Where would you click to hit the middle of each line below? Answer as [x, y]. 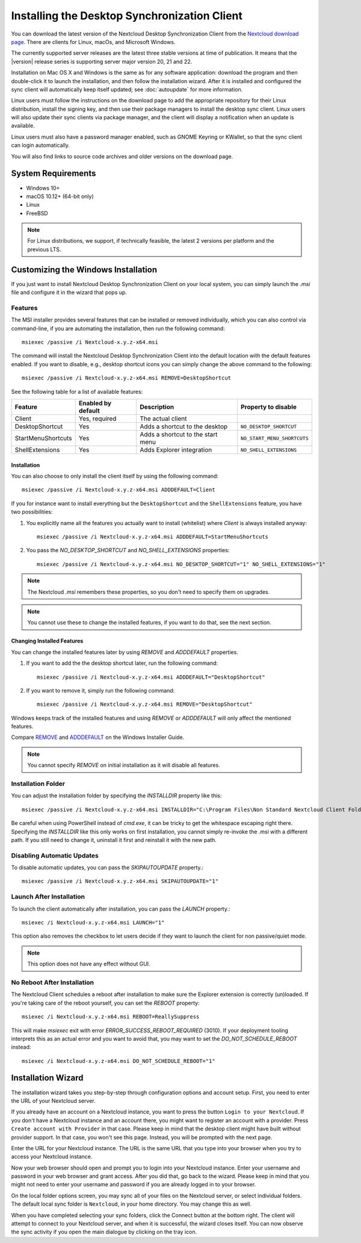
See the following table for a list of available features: [77, 391]
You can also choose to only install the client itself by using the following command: [115, 476]
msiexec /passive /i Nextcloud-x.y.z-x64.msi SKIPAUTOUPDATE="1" [120, 881]
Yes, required [97, 419]
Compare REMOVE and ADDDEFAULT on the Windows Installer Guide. [98, 737]
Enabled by [95, 403]
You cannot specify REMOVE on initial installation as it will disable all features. [124, 765]
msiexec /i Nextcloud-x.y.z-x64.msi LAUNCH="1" [93, 923]
